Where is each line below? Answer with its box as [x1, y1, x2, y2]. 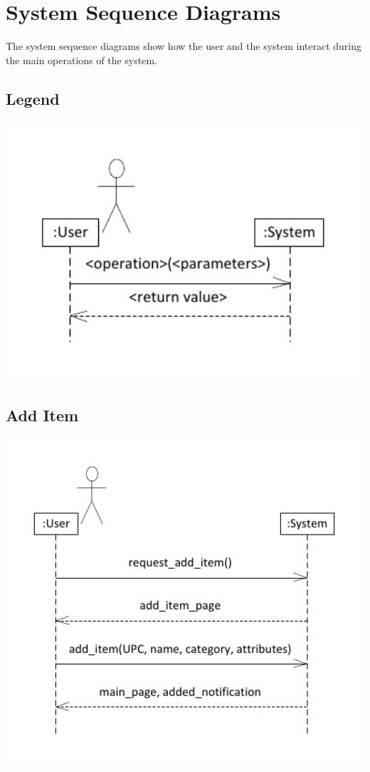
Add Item [6, 403, 79, 426]
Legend [6, 87, 60, 109]
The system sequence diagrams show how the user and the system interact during [6, 38, 362, 53]
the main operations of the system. [6, 52, 157, 67]
